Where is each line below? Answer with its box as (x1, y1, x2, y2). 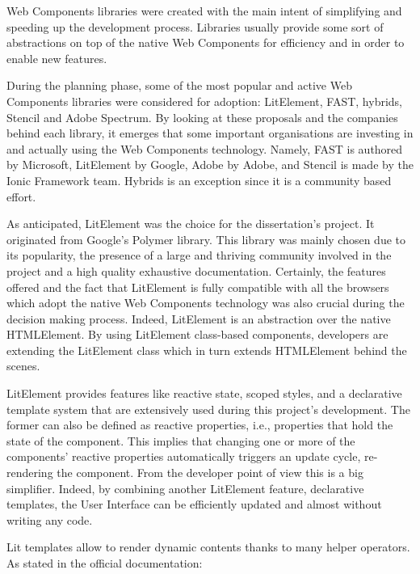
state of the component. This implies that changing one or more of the (6, 432, 355, 449)
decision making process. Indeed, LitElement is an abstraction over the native (6, 310, 391, 327)
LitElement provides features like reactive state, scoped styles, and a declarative (6, 385, 402, 402)
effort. (6, 188, 36, 205)
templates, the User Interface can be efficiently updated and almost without (6, 496, 382, 513)
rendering (6, 464, 53, 481)
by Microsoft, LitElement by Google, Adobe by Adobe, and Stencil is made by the (6, 156, 414, 173)
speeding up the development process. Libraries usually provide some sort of (6, 18, 384, 35)
